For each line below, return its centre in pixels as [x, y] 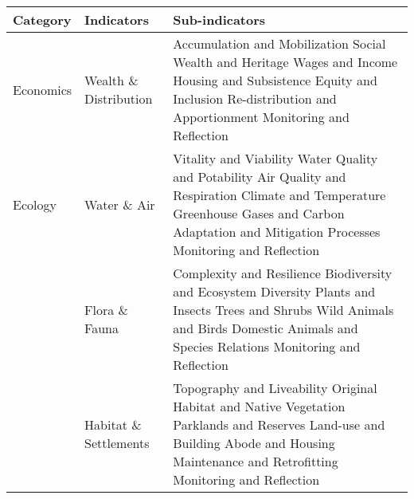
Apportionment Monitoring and [261, 117]
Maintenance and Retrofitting [256, 461]
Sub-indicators [219, 20]
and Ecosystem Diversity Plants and [274, 291]
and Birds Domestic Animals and [266, 328]
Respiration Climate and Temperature [279, 195]
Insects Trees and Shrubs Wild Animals [283, 310]
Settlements [117, 443]
